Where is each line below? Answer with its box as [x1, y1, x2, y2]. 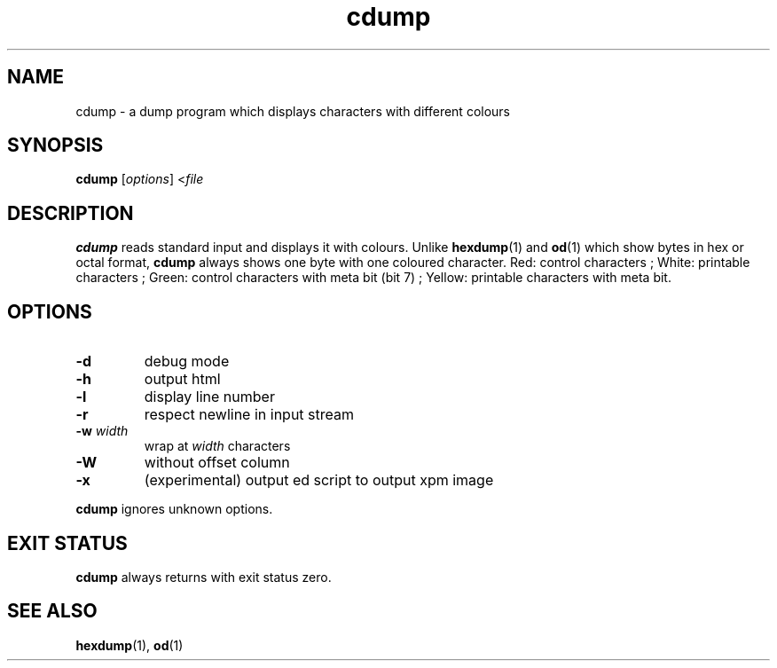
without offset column [144, 453, 290, 472]
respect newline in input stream [144, 405, 354, 424]
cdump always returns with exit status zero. [75, 569, 332, 585]
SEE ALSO [7, 600, 98, 623]
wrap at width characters [144, 438, 291, 454]
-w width [75, 423, 129, 439]
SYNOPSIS [7, 134, 104, 157]
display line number [144, 388, 275, 406]
